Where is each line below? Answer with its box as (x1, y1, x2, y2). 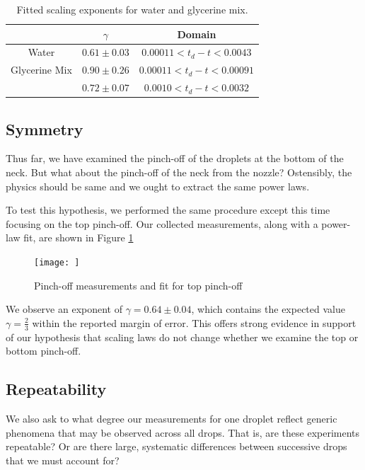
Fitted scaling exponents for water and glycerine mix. (16, 2, 248, 16)
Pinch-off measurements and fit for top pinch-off (34, 277, 243, 292)
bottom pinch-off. (6, 343, 81, 358)
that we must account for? (6, 452, 120, 467)
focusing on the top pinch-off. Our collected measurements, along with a (6, 216, 318, 231)
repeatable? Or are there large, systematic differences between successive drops (6, 439, 347, 454)
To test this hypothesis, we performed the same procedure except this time (6, 202, 330, 217)
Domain (177, 26, 216, 41)
